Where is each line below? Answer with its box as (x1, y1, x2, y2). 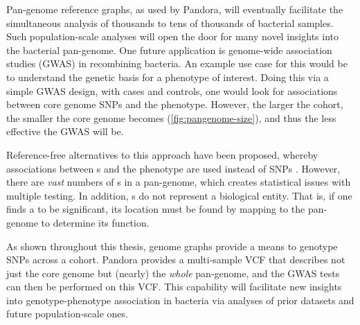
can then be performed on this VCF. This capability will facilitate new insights (6, 279, 342, 294)
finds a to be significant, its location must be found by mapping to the (6, 202, 305, 216)
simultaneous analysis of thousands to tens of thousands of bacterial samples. (6, 15, 334, 30)
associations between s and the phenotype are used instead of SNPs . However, (6, 161, 341, 175)
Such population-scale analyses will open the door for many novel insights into (6, 29, 339, 44)
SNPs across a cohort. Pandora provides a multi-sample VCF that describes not (6, 252, 345, 267)
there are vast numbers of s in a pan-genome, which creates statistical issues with (6, 175, 351, 189)
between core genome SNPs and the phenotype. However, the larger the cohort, (6, 97, 343, 112)
